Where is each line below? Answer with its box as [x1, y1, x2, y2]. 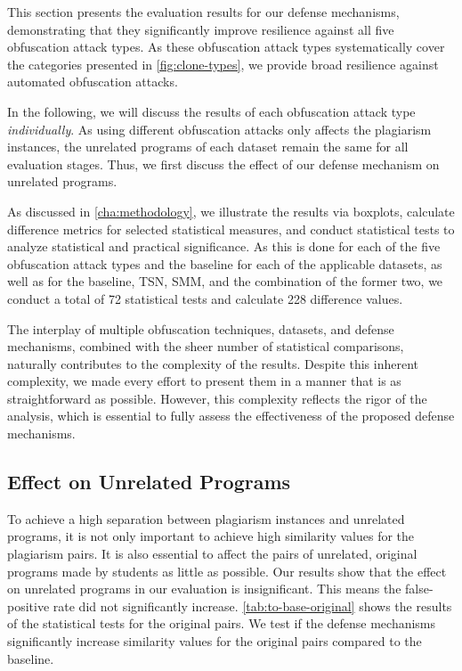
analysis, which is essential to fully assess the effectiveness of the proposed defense [7, 406, 455, 425]
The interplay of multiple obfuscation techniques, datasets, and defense [7, 319, 394, 338]
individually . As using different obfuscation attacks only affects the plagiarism [7, 119, 432, 138]
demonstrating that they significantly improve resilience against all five [7, 20, 394, 38]
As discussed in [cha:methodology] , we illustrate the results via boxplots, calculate [7, 201, 455, 220]
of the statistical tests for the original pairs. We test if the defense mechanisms [7, 614, 436, 633]
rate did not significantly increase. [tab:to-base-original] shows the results [53, 596, 452, 615]
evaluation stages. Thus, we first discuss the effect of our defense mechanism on [7, 154, 440, 173]
